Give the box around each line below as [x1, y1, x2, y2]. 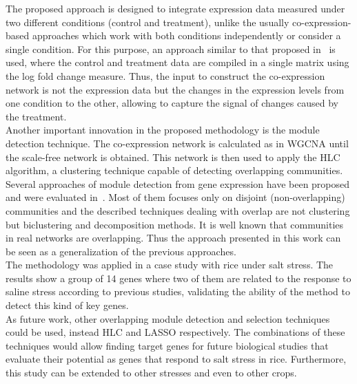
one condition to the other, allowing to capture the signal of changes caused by [6, 96, 338, 110]
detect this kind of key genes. [6, 298, 129, 312]
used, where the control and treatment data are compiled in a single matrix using [6, 55, 349, 70]
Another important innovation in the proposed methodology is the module [6, 122, 320, 137]
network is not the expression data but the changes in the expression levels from [6, 82, 345, 96]
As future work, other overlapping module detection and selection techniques [6, 311, 330, 326]
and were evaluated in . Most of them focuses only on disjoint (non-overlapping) [6, 190, 345, 204]
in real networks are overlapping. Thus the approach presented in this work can [6, 231, 341, 245]
